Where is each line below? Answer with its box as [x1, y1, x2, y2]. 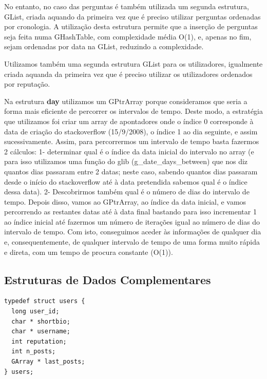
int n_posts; [11, 348, 56, 355]
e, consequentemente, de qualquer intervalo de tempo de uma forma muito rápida [4, 236, 260, 247]
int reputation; [11, 337, 67, 345]
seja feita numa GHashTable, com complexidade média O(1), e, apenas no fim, [4, 31, 252, 42]
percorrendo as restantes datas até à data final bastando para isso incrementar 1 [4, 206, 257, 217]
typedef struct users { [4, 297, 85, 305]
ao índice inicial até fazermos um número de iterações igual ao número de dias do [4, 216, 260, 227]
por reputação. [4, 78, 50, 89]
